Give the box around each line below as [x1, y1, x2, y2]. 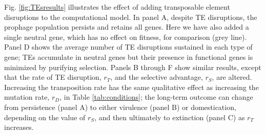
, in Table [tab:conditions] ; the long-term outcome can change [59, 92, 253, 102]
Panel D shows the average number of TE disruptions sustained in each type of [4, 41, 253, 52]
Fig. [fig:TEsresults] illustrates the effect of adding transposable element [4, 2, 230, 12]
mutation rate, [4, 92, 50, 102]
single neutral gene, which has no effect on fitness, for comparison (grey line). [4, 31, 247, 42]
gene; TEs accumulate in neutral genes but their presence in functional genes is [4, 51, 253, 62]
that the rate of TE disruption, [4, 72, 101, 82]
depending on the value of [4, 111, 86, 122]
